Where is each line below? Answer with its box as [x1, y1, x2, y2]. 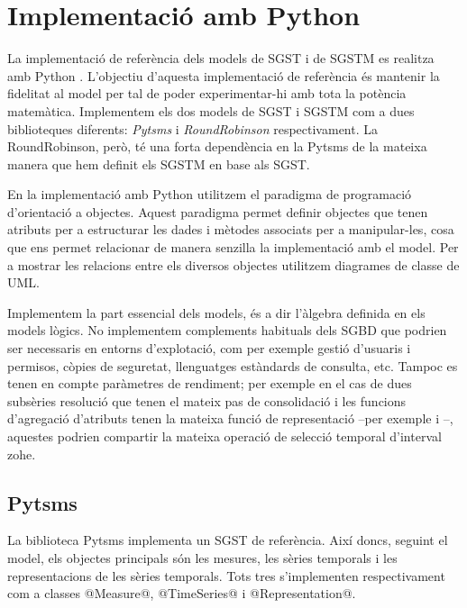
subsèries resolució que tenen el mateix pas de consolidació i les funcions [7, 391, 407, 410]
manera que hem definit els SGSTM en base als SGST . [7, 154, 310, 173]
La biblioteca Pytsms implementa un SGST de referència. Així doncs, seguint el [7, 531, 448, 549]
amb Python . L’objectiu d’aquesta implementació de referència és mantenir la [7, 66, 440, 85]
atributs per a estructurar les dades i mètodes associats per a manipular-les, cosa [7, 220, 454, 239]
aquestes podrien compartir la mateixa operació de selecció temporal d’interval [7, 427, 442, 445]
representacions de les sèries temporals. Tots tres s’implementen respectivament [7, 566, 445, 585]
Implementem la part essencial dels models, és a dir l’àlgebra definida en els [7, 303, 426, 322]
